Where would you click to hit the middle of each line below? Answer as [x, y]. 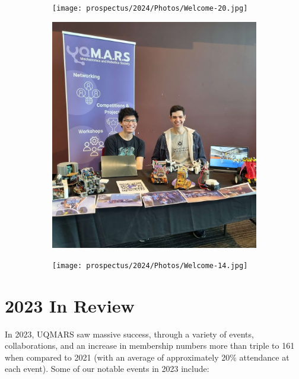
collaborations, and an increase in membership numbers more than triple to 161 [150, 345]
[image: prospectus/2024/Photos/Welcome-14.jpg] [150, 265]
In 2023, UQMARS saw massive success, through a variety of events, [129, 334]
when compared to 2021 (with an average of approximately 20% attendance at [147, 357]
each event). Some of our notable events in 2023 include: [107, 369]
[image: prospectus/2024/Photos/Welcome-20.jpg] [150, 8]
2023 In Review [70, 305]
